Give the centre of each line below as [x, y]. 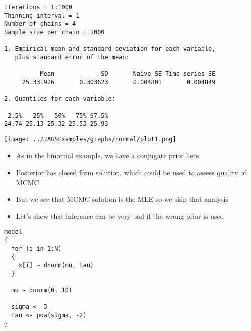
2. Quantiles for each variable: [60, 99]
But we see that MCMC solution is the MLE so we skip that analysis [122, 199]
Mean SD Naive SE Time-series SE [128, 74]
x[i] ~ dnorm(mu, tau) [56, 266]
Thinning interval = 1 [42, 15]
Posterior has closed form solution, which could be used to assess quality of [131, 172]
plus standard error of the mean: [72, 57]
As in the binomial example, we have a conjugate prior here [107, 155]
